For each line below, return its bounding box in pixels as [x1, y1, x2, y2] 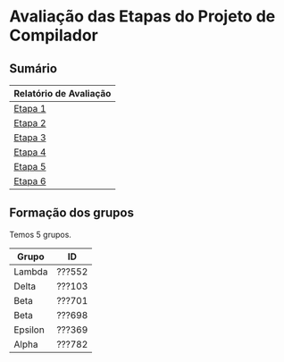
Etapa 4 [13, 146, 46, 158]
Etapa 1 [13, 103, 46, 114]
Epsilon [13, 324, 45, 336]
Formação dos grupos [9, 206, 134, 221]
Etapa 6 [13, 175, 46, 187]
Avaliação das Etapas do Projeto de [9, 6, 276, 27]
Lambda [13, 265, 48, 278]
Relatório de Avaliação [13, 88, 112, 99]
